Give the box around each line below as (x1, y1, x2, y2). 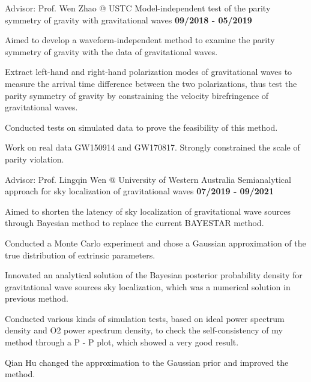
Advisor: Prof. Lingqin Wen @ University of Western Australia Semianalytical (5, 173, 291, 185)
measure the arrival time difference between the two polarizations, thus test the (5, 77, 297, 89)
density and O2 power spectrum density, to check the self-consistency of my (5, 324, 283, 336)
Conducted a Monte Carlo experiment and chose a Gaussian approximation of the (5, 236, 306, 249)
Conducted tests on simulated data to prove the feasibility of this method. (5, 121, 278, 133)
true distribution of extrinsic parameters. (5, 248, 155, 261)
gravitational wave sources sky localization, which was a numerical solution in (5, 280, 291, 293)
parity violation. (5, 152, 64, 165)
